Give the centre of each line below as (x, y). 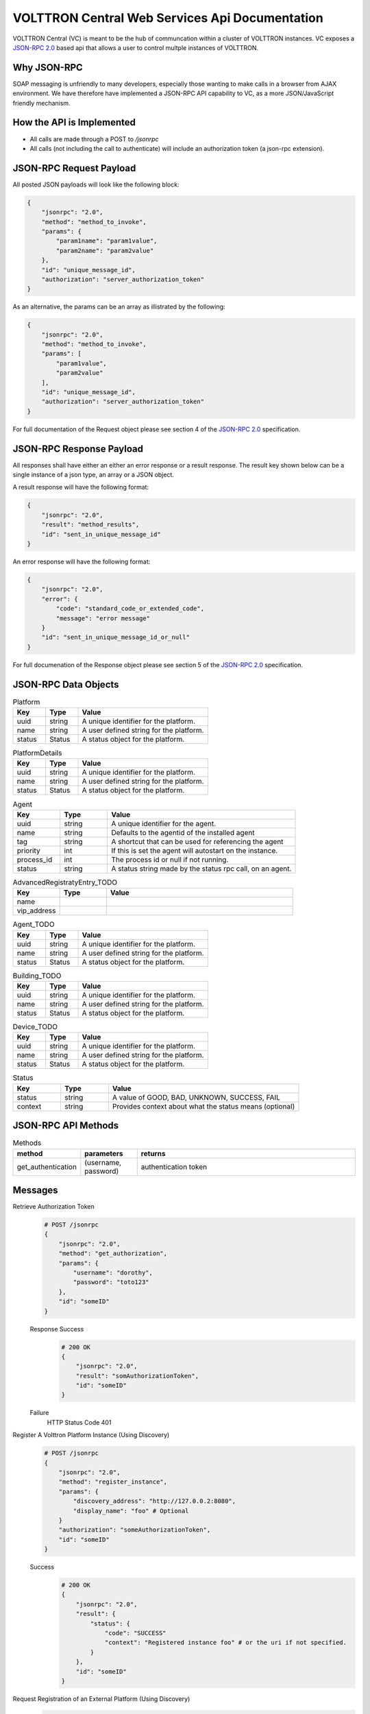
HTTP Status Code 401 (79, 1422)
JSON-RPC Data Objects (66, 685)
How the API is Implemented (74, 122)
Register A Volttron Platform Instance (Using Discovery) (91, 1435)
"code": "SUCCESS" (136, 1633)
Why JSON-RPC (48, 68)
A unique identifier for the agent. (163, 823)
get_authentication (47, 1167)
